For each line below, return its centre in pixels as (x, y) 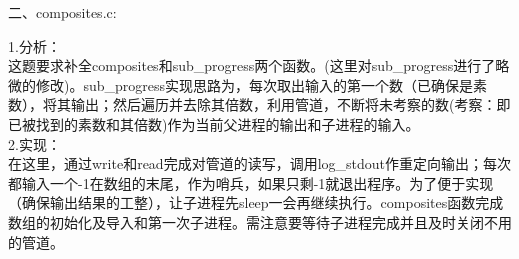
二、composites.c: (62, 12)
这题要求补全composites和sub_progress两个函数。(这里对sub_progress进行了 (252, 65)
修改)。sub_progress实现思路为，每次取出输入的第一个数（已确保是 (254, 84)
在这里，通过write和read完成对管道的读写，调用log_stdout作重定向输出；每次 (260, 163)
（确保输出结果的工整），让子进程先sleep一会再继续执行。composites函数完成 (256, 202)
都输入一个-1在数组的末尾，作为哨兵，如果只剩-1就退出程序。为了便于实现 (251, 182)
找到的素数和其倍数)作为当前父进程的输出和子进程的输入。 (227, 123)
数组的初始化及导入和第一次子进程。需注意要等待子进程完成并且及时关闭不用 (260, 221)
